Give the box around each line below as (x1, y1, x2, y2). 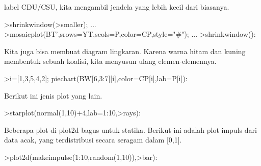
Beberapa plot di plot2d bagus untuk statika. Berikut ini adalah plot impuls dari (4, 124, 257, 135)
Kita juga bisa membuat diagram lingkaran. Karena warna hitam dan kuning (4, 45, 246, 56)
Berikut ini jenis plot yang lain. (4, 90, 102, 101)
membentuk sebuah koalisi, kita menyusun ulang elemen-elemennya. (4, 56, 217, 66)
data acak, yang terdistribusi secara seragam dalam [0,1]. (4, 134, 182, 145)
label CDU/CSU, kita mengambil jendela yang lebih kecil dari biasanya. (4, 2, 229, 12)
